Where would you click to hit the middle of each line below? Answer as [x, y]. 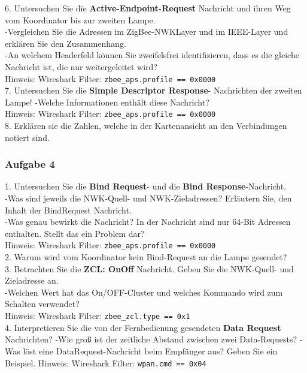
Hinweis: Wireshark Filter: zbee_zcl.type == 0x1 [98, 316]
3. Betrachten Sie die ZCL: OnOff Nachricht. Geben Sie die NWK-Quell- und [149, 268]
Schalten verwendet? [42, 304]
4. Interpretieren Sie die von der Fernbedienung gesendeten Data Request [143, 327]
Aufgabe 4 [30, 164]
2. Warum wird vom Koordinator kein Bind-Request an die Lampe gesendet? [146, 257]
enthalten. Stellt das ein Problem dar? [75, 233]
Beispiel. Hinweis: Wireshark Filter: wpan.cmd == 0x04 [106, 363]
